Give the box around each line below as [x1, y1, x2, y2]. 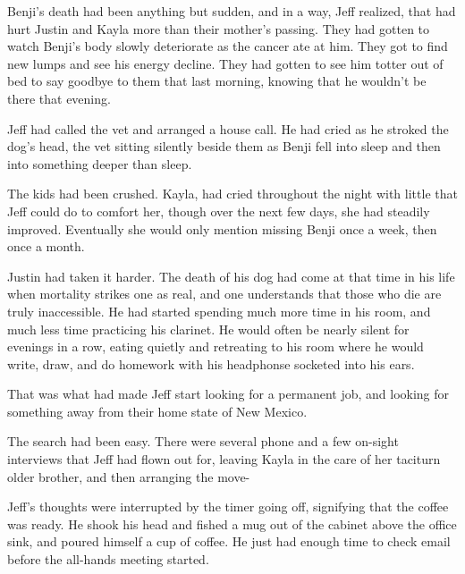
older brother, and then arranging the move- [7, 467, 250, 485]
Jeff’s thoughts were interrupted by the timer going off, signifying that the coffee [7, 497, 449, 516]
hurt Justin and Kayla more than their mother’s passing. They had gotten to [7, 19, 430, 38]
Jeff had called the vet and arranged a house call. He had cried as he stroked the [7, 119, 449, 138]
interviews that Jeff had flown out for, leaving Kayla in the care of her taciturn [7, 450, 441, 468]
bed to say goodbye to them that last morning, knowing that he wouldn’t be [7, 72, 427, 90]
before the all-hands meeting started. [7, 550, 209, 569]
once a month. [7, 237, 85, 256]
